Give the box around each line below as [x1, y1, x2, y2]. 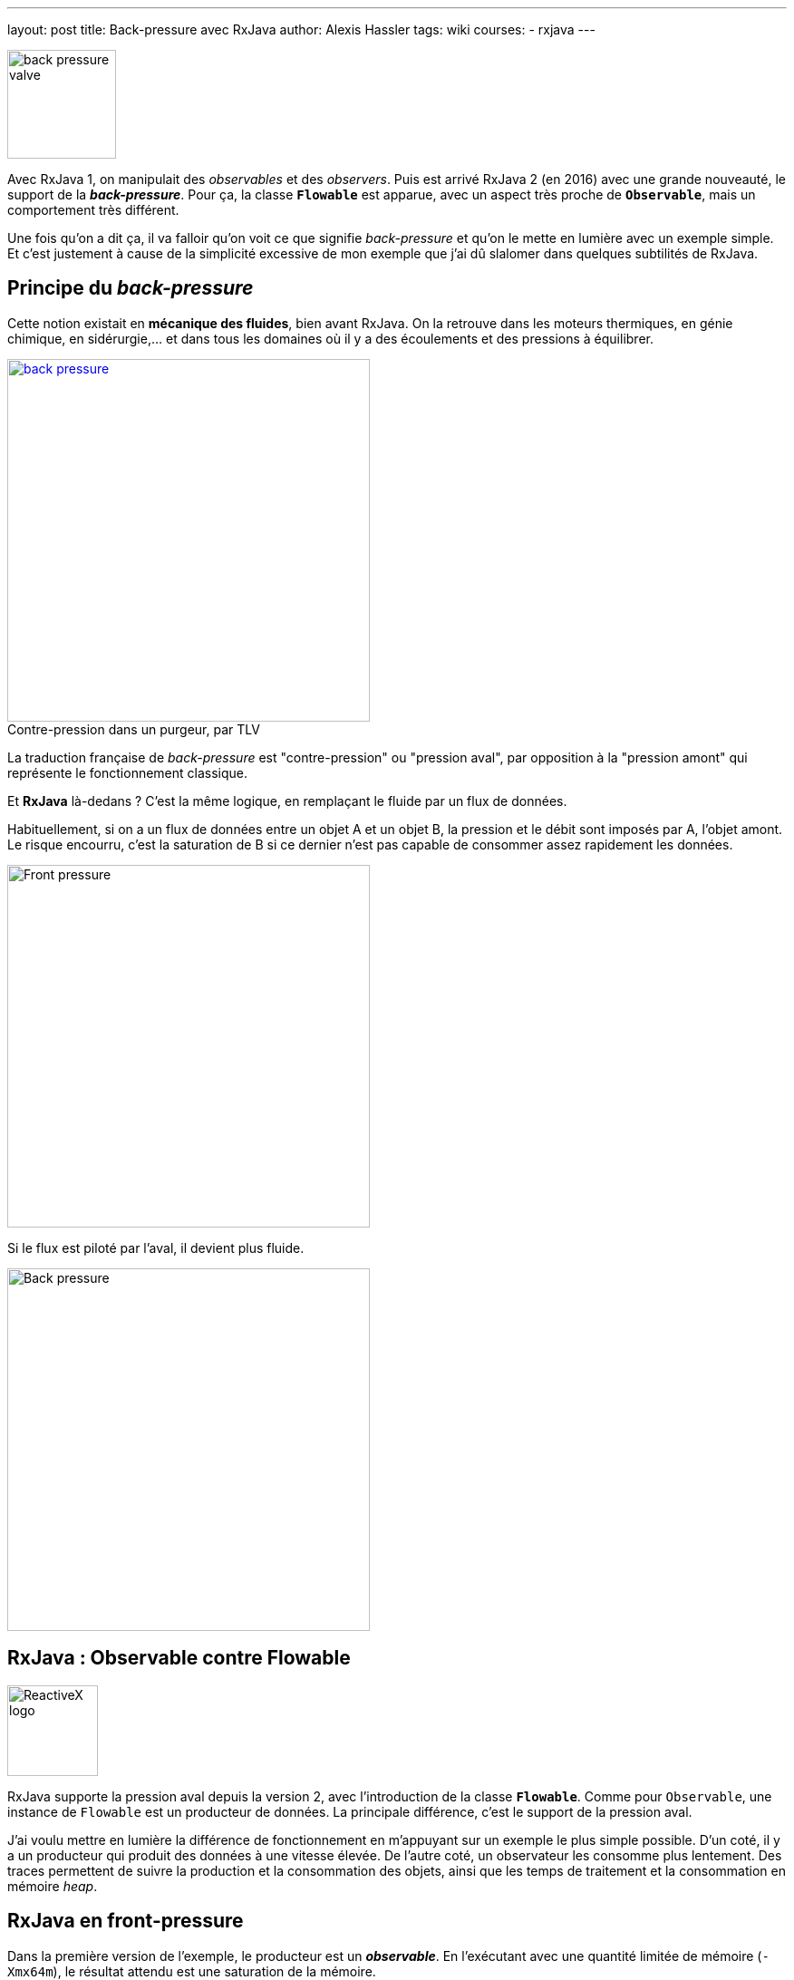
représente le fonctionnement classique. [7, 764, 248, 781]
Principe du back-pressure [7, 277, 254, 300]
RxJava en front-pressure [7, 1909, 244, 1933]
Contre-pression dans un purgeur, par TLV [7, 721, 260, 737]
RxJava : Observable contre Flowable [7, 1646, 351, 1670]
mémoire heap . [7, 1878, 98, 1894]
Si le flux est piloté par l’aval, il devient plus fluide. [7, 1239, 305, 1256]
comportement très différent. [7, 202, 179, 218]
